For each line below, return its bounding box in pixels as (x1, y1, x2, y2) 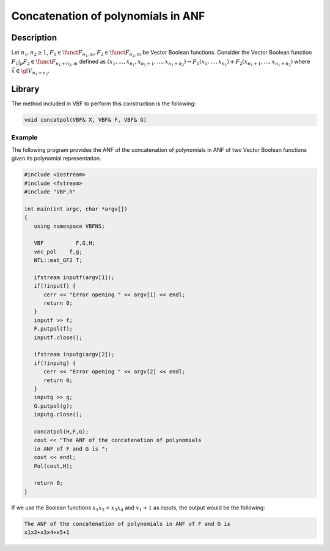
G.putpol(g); (34, 402, 73, 410)
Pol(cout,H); (34, 462, 73, 470)
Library (11, 84, 40, 94)
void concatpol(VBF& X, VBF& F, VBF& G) (24, 116, 147, 124)
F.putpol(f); (34, 325, 73, 332)
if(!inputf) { (34, 282, 76, 290)
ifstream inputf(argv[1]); (34, 274, 115, 281)
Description (11, 32, 57, 43)
